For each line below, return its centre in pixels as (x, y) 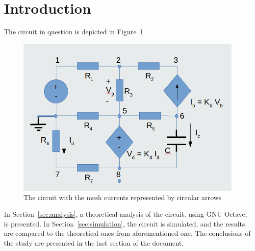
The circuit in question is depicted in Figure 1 (74, 32)
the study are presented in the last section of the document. (94, 242)
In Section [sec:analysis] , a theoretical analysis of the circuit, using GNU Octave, (126, 214)
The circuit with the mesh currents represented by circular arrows (123, 197)
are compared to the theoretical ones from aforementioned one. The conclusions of (127, 233)
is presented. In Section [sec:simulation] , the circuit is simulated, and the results (125, 223)
